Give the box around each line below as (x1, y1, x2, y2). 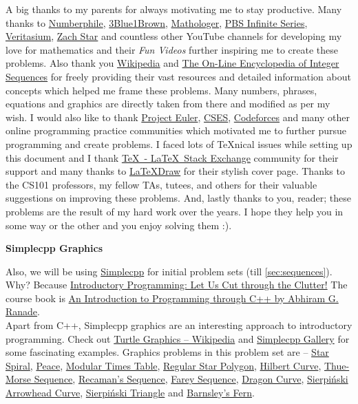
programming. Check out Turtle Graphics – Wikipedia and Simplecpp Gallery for (6, 331, 350, 345)
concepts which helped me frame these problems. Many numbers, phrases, (6, 83, 317, 97)
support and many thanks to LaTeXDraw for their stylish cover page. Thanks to (6, 164, 345, 178)
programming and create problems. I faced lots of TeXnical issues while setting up (6, 136, 352, 151)
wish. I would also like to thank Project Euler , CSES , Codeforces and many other (6, 109, 350, 124)
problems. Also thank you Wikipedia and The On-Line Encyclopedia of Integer (6, 56, 339, 70)
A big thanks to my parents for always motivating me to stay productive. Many (6, 2, 342, 16)
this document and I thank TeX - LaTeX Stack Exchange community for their (6, 150, 339, 164)
